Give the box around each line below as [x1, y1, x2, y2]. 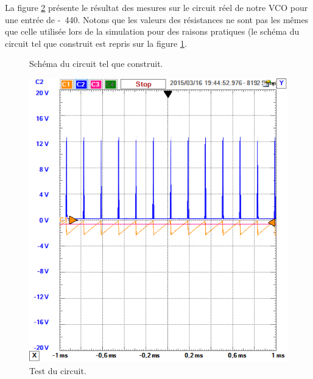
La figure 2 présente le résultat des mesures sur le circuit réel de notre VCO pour [5, 1, 308, 13]
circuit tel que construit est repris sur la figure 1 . [5, 37, 187, 49]
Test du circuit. [29, 364, 86, 377]
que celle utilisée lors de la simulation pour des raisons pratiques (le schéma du [5, 25, 300, 38]
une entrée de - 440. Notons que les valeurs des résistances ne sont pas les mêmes [5, 13, 309, 26]
